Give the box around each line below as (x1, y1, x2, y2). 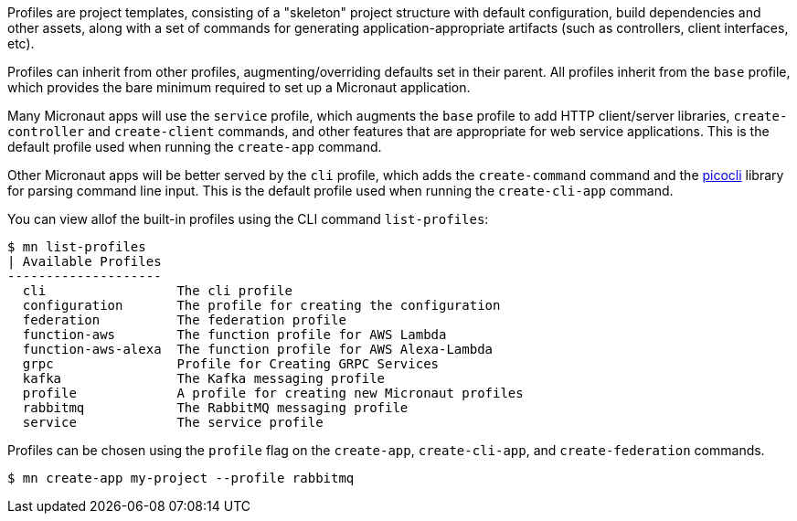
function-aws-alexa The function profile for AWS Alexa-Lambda (22, 342, 494, 356)
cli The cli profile (22, 283, 292, 298)
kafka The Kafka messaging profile (22, 371, 386, 386)
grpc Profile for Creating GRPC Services (22, 356, 440, 371)
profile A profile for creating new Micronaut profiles (22, 386, 524, 400)
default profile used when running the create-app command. (7, 139, 382, 154)
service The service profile (22, 415, 324, 430)
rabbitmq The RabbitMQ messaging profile (22, 400, 409, 415)
